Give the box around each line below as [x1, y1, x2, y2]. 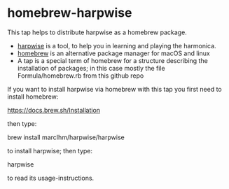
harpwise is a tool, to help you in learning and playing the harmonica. [17, 41, 216, 50]
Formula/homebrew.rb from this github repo [17, 71, 144, 80]
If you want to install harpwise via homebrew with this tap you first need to [7, 85, 222, 93]
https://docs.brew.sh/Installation [7, 106, 100, 114]
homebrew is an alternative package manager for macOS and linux [17, 49, 210, 57]
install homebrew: [7, 92, 59, 101]
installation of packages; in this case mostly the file [17, 64, 166, 72]
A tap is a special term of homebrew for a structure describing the [17, 56, 208, 64]
